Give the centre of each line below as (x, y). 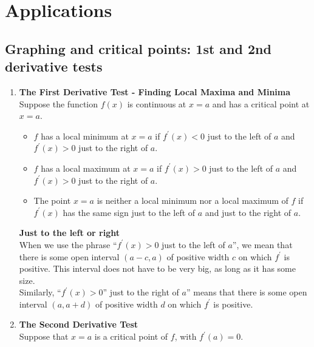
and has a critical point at (261, 103)
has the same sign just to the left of (129, 212)
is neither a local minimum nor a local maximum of (193, 200)
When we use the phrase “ (68, 244)
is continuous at (157, 103)
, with (186, 336)
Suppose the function (59, 103)
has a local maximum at (86, 168)
